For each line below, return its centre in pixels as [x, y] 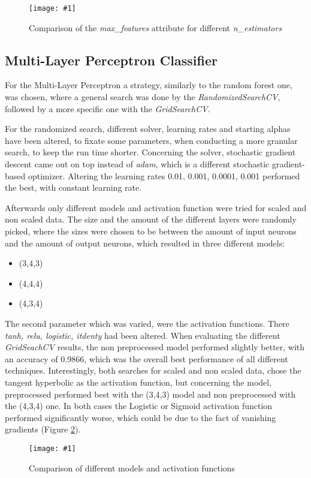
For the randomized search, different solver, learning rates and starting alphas [148, 129]
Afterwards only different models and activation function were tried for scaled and [156, 207]
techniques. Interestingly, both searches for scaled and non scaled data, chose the [153, 370]
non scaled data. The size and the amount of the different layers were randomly [151, 219]
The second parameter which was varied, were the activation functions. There [147, 323]
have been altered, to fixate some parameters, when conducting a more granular [151, 140]
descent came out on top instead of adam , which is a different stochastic [137, 164]
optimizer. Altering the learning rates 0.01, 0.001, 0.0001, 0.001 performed [164, 175]
